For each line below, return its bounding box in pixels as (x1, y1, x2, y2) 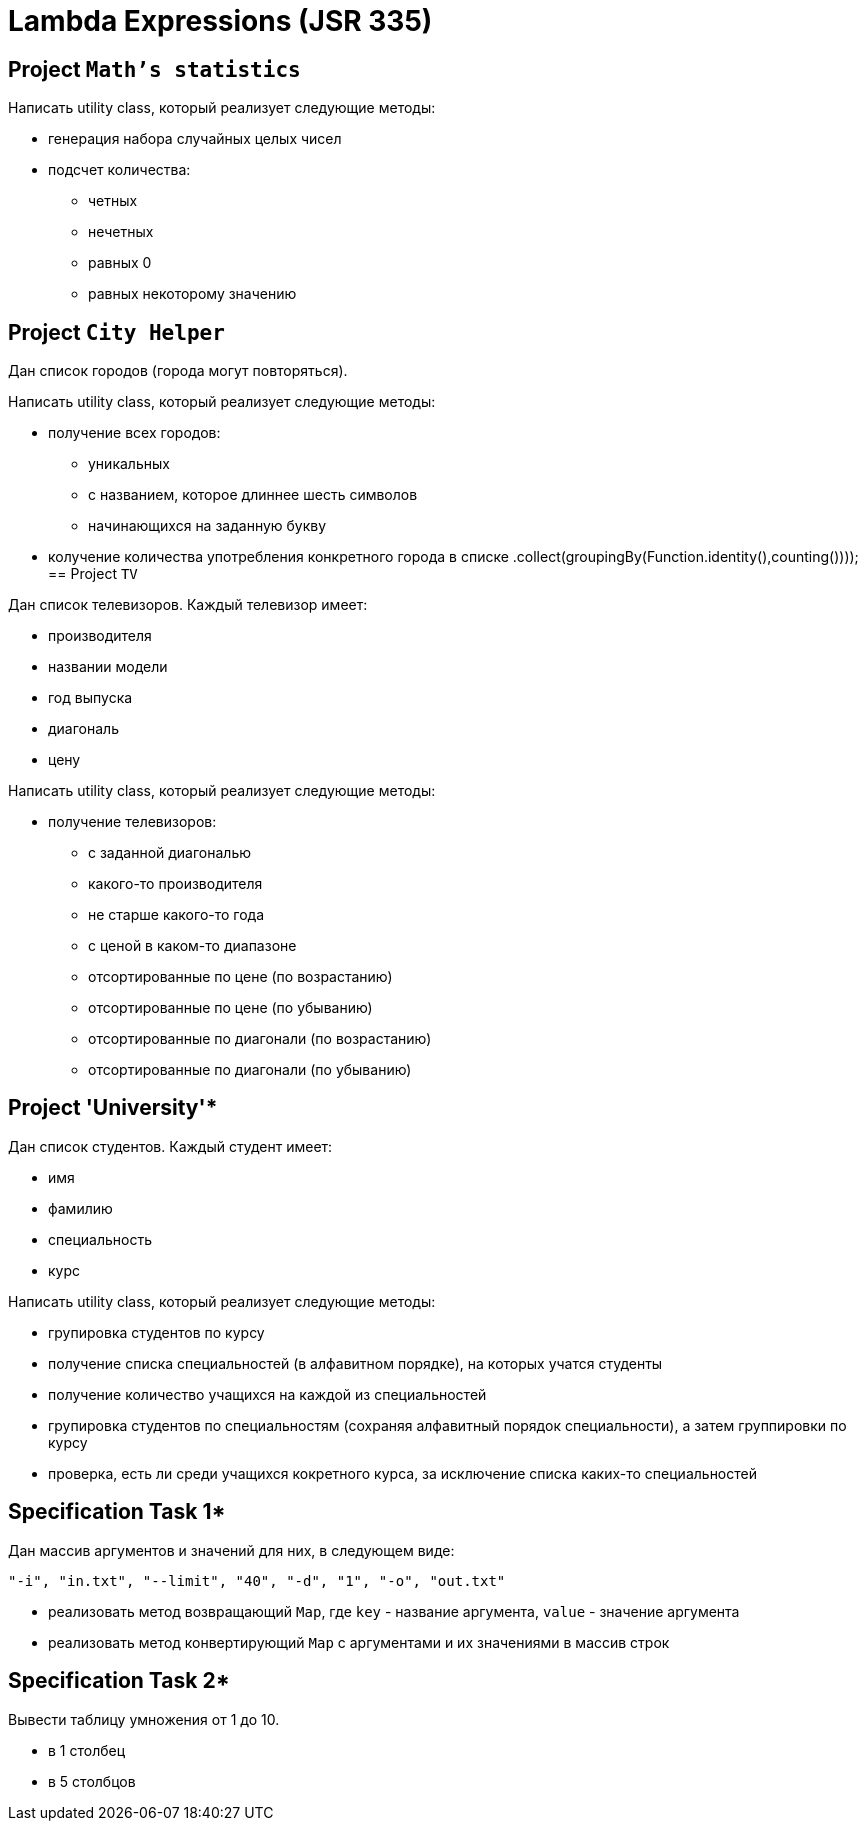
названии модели (48, 658, 168, 676)
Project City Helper (8, 319, 225, 345)
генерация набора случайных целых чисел (48, 130, 342, 148)
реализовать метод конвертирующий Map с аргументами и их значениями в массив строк (48, 1633, 670, 1651)
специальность (48, 1230, 152, 1248)
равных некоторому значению (88, 285, 297, 303)
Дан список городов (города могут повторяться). (8, 362, 348, 380)
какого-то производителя (88, 875, 263, 893)
